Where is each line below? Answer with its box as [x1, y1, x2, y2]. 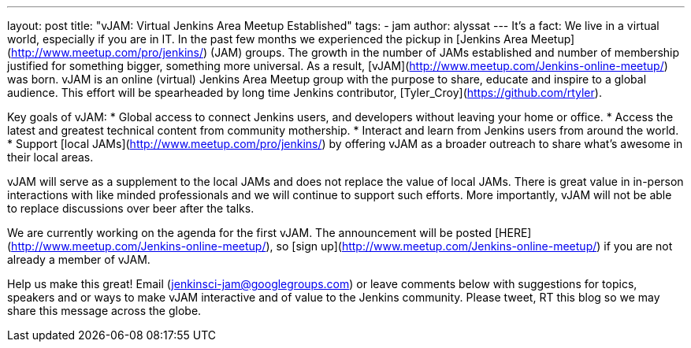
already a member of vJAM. [7, 253, 150, 266]
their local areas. [7, 150, 94, 164]
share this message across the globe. [7, 304, 202, 317]
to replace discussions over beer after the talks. [7, 202, 254, 215]
